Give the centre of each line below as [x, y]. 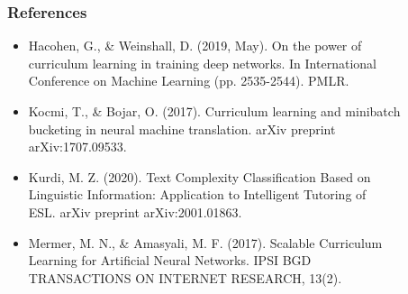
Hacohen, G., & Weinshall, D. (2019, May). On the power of [195, 46]
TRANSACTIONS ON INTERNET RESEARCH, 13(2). [185, 277]
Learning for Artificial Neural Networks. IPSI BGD [170, 260]
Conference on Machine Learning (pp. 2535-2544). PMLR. [189, 81]
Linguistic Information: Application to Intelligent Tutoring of [197, 194]
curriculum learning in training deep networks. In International [202, 63]
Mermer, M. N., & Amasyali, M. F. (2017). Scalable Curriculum [205, 242]
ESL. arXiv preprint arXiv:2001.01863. [135, 211]
